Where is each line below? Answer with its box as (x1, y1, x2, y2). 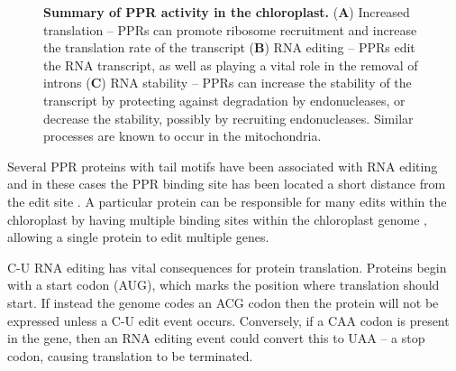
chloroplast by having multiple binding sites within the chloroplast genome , (7, 209, 427, 228)
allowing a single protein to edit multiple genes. (7, 227, 269, 246)
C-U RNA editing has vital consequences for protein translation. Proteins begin (7, 257, 447, 276)
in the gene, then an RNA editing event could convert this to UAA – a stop (7, 329, 425, 348)
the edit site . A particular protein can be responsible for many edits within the (7, 191, 447, 210)
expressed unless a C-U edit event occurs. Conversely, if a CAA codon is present (7, 311, 450, 329)
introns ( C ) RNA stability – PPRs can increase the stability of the (43, 73, 412, 92)
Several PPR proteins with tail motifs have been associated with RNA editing (7, 156, 438, 175)
